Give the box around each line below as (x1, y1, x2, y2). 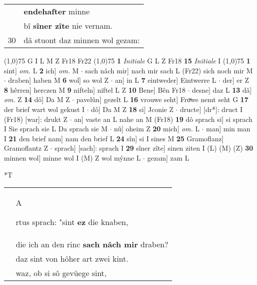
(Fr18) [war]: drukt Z (4, 114, 68, 124)
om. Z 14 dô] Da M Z (4, 94, 70, 105)
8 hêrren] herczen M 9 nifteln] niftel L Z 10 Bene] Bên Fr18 (4, 84, 186, 95)
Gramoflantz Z (4, 143, 48, 153)
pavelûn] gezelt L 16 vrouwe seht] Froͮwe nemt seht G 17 (76, 94, 249, 105)
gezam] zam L (147, 152, 189, 163)
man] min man (206, 123, 251, 134)
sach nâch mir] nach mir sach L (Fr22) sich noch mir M (85, 65, 253, 75)
